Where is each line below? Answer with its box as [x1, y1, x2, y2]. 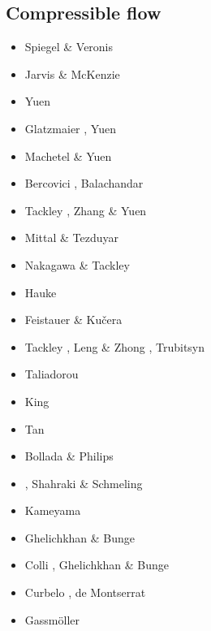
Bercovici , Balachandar [24, 175, 144, 192]
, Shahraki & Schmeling [24, 474, 143, 491]
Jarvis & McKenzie [24, 65, 120, 82]
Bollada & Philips [24, 447, 114, 465]
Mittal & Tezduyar [24, 229, 118, 246]
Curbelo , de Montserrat [24, 584, 146, 601]
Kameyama [24, 502, 81, 519]
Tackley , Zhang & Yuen [24, 201, 147, 218]
